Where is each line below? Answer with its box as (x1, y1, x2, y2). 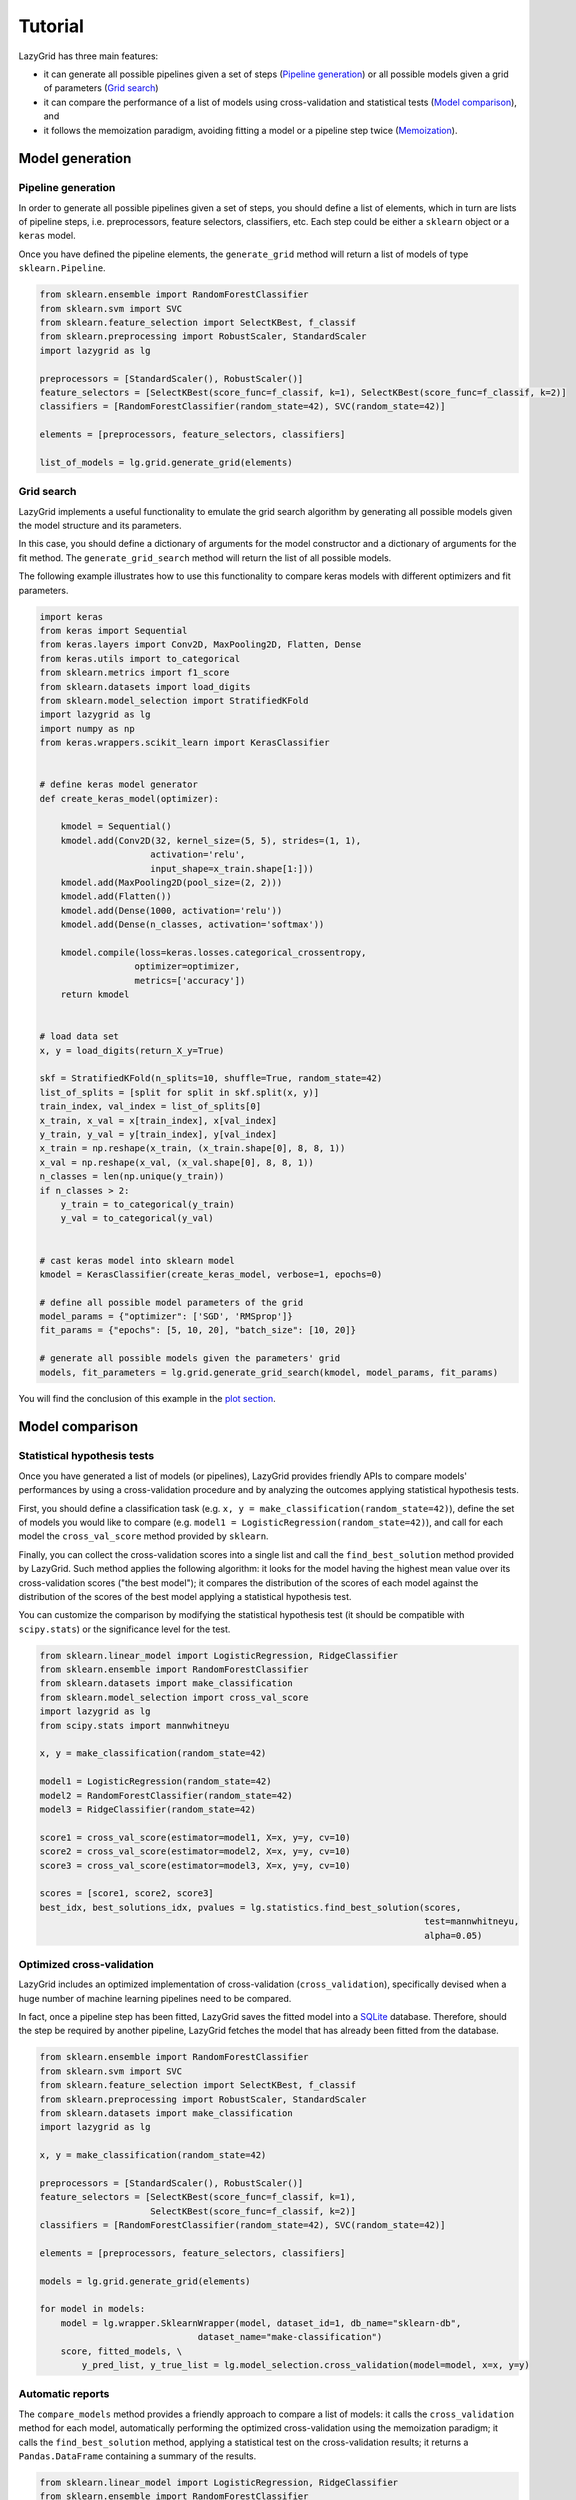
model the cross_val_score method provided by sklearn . (18, 1530, 269, 1542)
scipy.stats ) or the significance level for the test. (18, 1623, 231, 1635)
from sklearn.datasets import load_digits (39, 681, 251, 692)
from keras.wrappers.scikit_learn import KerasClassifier (39, 737, 330, 749)
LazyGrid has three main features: (18, 50, 159, 62)
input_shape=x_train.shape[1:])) (150, 863, 314, 874)
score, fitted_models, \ (60, 2345, 183, 2357)
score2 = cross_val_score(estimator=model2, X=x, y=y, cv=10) (39, 1846, 351, 1857)
